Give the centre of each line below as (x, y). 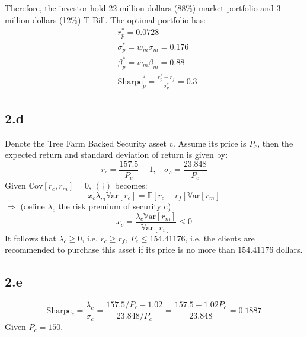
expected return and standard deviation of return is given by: (116, 155)
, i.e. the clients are (220, 238)
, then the (275, 143)
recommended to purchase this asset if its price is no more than (120, 249)
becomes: (131, 185)
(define (33, 206)
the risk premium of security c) (115, 206)
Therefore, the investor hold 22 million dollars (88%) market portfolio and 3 (143, 8)
